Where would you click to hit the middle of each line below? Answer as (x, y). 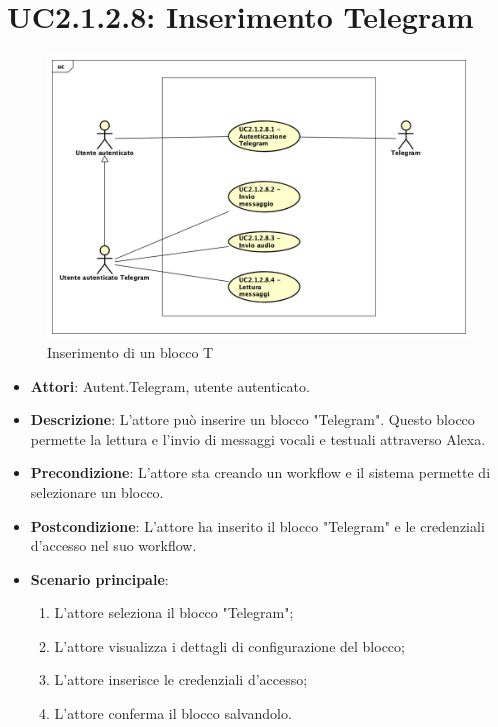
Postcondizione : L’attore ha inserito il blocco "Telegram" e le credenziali (257, 525)
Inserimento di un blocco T (130, 351)
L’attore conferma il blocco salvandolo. (173, 713)
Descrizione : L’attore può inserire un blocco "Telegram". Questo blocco (252, 419)
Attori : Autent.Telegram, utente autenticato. (170, 385)
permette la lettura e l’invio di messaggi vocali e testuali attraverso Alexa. (258, 438)
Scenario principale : (99, 578)
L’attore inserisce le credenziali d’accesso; (181, 679)
